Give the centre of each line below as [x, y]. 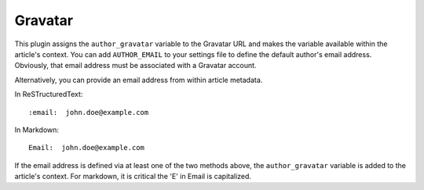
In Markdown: [37, 130]
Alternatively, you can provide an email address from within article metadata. [139, 80]
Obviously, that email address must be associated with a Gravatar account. [135, 66]
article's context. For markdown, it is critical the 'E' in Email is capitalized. [133, 177]
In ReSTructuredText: [49, 95]
